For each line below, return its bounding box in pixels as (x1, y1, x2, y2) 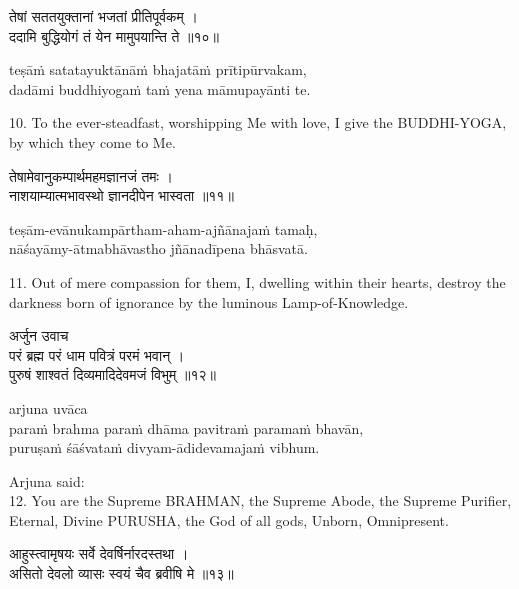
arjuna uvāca (9, 397, 88, 418)
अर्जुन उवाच (9, 325, 69, 346)
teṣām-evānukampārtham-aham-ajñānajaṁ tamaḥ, (9, 218, 318, 239)
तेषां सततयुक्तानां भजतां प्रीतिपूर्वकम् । (9, 6, 198, 26)
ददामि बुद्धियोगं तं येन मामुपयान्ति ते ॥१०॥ (9, 25, 219, 46)
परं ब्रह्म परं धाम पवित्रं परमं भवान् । (9, 344, 185, 365)
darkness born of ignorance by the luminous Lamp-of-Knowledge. (9, 291, 409, 312)
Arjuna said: (9, 470, 85, 491)
